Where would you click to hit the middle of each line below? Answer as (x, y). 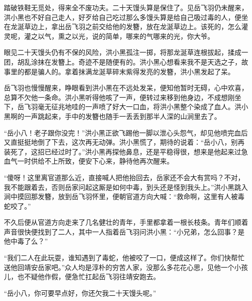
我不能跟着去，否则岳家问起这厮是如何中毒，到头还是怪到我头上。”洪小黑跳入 (126, 187)
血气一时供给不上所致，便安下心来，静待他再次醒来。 (89, 161)
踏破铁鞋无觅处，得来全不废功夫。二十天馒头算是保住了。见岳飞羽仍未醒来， (126, 7)
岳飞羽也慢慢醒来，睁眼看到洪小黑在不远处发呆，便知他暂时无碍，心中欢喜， (126, 88)
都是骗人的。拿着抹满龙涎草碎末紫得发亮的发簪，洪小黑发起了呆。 (129, 71)
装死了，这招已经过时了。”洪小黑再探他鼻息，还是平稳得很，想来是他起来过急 (126, 151)
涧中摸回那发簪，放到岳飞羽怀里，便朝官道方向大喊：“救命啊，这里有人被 (121, 196)
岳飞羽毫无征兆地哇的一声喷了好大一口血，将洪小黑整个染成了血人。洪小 (133, 107)
